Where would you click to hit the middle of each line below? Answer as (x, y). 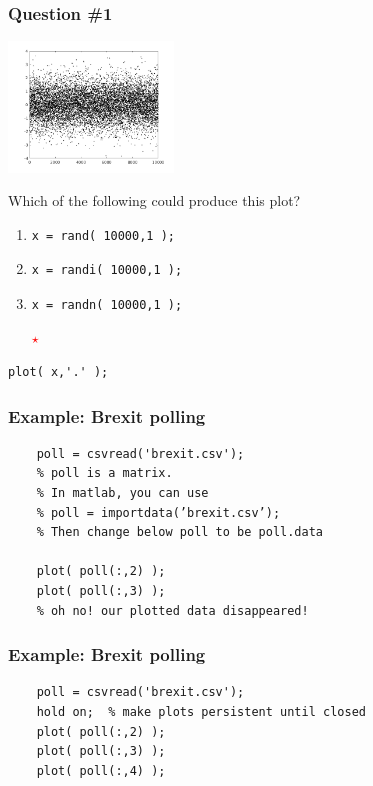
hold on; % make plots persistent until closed (201, 712)
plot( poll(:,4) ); (101, 770)
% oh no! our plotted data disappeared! (172, 610)
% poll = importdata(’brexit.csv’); (158, 512)
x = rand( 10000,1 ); (103, 235)
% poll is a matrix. (104, 473)
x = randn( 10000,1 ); (107, 304)
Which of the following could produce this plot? (154, 200)
